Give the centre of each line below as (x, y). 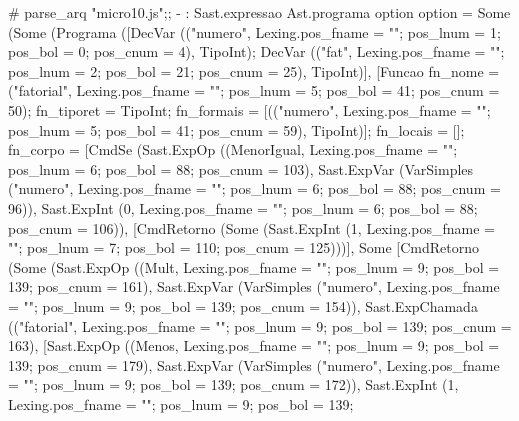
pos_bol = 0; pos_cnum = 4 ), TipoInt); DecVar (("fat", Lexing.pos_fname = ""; (256, 51)
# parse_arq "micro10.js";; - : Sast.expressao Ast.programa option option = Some (259, 12)
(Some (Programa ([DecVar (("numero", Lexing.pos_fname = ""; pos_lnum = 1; (254, 31)
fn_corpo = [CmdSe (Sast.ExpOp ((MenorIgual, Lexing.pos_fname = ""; (233, 149)
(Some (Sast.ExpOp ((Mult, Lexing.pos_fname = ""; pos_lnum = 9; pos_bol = (254, 266)
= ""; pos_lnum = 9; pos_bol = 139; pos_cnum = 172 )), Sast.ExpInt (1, (233, 384)
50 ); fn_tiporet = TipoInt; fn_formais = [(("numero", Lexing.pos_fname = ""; (249, 109)
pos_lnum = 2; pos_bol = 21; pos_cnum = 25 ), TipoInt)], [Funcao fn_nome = (254, 70)
